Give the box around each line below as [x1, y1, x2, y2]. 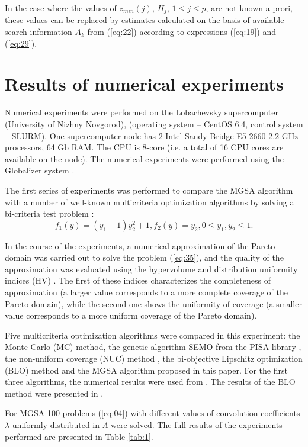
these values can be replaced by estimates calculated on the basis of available [5, 14, 284, 26]
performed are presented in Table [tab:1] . [5, 430, 153, 442]
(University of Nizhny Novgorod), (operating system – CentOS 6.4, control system [5, 117, 303, 130]
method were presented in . [5, 387, 104, 399]
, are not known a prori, [206, 2, 293, 14]
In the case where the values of [5, 2, 117, 14]
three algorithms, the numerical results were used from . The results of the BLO [5, 375, 296, 388]
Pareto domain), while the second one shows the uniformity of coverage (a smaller [5, 297, 302, 310]
